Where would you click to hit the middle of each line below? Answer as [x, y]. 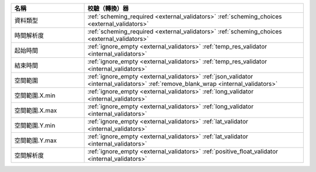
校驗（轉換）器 [108, 8]
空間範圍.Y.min [35, 125]
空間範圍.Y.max [36, 140]
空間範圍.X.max [36, 110]
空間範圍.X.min [35, 95]
